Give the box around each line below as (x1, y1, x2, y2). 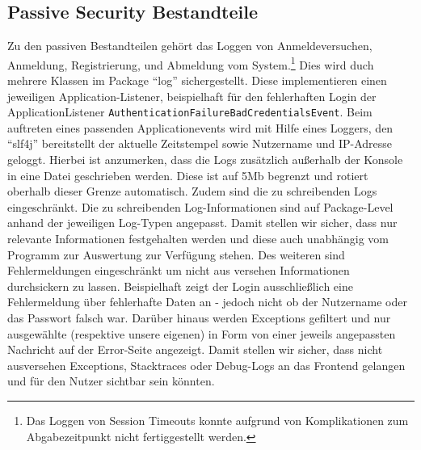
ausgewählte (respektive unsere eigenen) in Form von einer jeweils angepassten (7, 325, 396, 342)
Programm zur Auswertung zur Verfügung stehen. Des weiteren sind (7, 246, 345, 263)
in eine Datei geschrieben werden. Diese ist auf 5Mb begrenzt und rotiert (7, 166, 368, 183)
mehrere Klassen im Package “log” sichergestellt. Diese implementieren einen (7, 72, 387, 89)
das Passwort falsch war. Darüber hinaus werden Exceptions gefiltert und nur (7, 309, 391, 326)
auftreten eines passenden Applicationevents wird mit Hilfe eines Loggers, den (7, 119, 394, 136)
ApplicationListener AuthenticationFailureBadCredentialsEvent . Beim (7, 103, 373, 120)
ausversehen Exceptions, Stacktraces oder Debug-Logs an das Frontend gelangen (7, 356, 406, 373)
